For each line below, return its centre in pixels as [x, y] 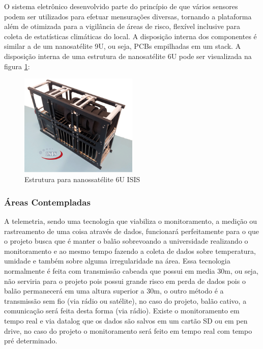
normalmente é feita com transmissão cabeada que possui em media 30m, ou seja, [131, 270]
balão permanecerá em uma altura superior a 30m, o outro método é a [114, 291]
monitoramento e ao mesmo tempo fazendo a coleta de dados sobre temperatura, [130, 251]
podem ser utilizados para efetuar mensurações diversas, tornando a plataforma [128, 16]
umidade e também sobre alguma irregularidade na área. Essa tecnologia [117, 261]
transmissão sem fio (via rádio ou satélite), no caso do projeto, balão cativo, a [125, 300]
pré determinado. [31, 341]
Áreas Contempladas [47, 202]
